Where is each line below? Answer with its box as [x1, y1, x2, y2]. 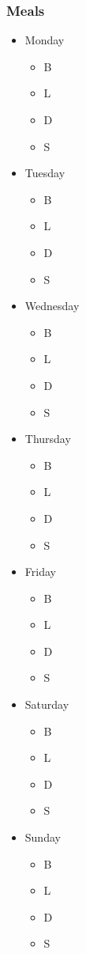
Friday [24, 563, 56, 580]
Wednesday [24, 297, 80, 314]
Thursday [24, 430, 71, 447]
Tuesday [24, 165, 65, 181]
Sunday [24, 829, 61, 846]
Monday [24, 32, 65, 48]
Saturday [24, 696, 69, 713]
